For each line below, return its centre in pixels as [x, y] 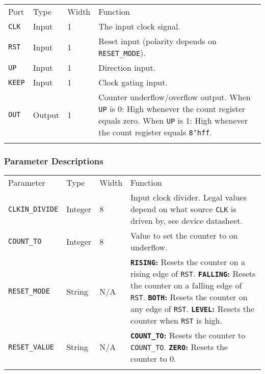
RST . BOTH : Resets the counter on [189, 297]
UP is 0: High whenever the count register [172, 109]
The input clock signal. [139, 26]
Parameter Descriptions [54, 161]
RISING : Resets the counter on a [188, 262]
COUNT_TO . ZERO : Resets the [179, 347]
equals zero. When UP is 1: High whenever [173, 120]
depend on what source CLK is [183, 209]
